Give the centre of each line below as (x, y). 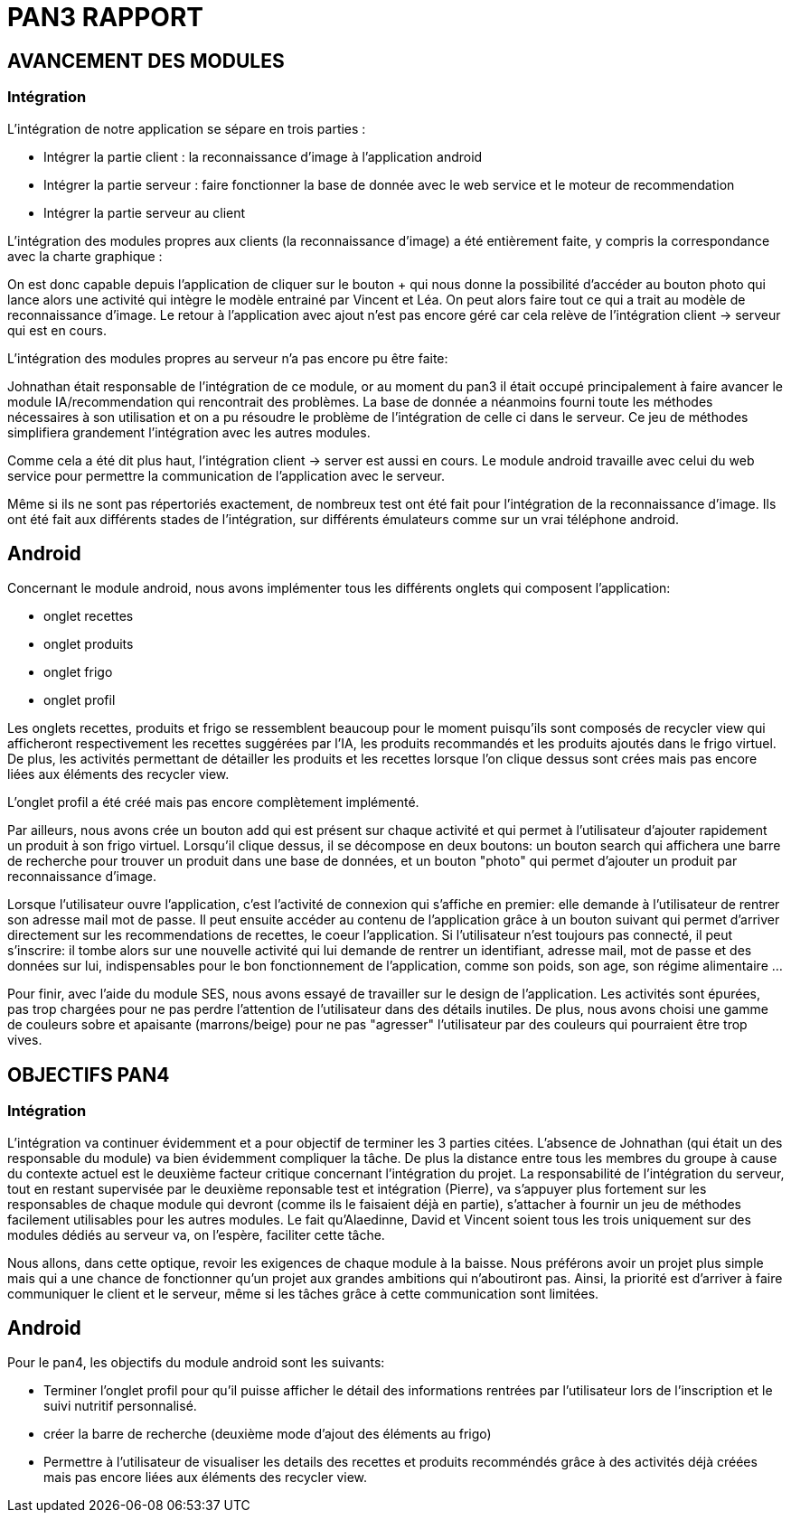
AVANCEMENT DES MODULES (146, 61)
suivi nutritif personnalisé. (120, 1406)
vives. (25, 1040)
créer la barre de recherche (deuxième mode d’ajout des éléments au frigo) (268, 1434)
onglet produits (89, 644)
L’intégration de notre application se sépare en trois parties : (187, 128)
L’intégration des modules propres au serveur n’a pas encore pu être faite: (228, 358)
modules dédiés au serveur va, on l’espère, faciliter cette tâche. (196, 1234)
